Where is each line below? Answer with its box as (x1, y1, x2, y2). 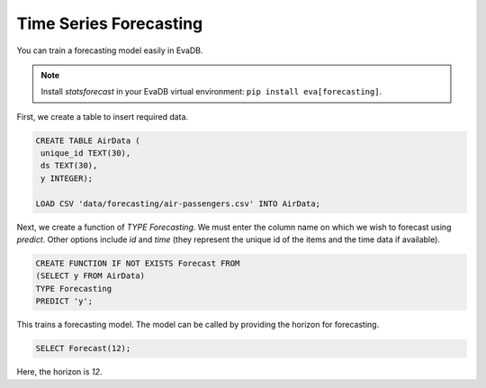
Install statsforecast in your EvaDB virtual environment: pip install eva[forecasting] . (40, 86, 382, 97)
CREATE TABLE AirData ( (35, 135, 141, 146)
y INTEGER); (40, 173, 94, 184)
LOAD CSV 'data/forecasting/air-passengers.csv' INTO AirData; (35, 198, 321, 209)
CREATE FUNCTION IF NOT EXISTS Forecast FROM (35, 258, 240, 269)
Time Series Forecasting (16, 14, 203, 33)
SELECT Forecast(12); (35, 343, 131, 354)
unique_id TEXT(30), (40, 149, 131, 158)
